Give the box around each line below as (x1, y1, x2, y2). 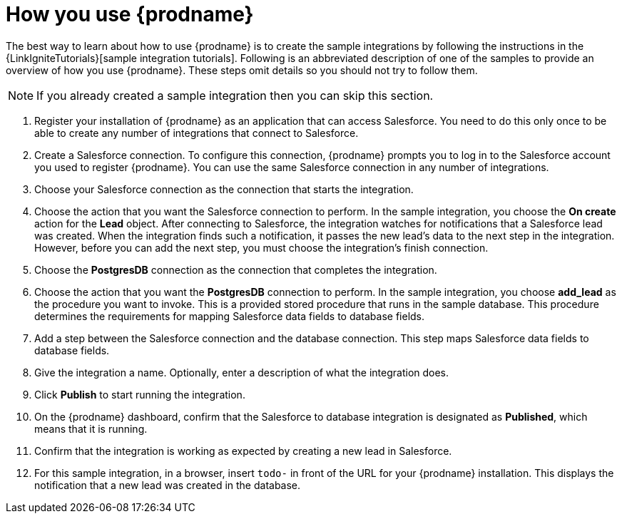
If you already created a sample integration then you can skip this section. (36, 88, 434, 103)
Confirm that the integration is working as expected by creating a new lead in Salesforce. (34, 444, 452, 457)
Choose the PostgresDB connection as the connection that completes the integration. (34, 263, 437, 276)
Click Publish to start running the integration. (34, 388, 245, 401)
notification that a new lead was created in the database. (34, 478, 301, 491)
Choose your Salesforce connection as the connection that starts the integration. (34, 183, 414, 195)
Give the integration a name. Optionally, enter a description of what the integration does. (34, 366, 449, 379)
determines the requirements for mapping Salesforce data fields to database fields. (34, 309, 425, 322)
